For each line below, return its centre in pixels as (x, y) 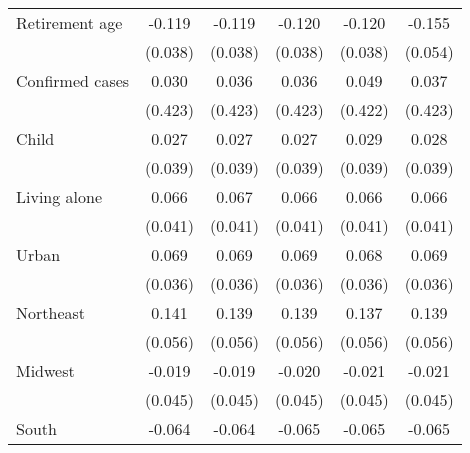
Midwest (45, 370)
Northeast (51, 312)
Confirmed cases (73, 80)
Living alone (59, 196)
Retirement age (69, 22)
